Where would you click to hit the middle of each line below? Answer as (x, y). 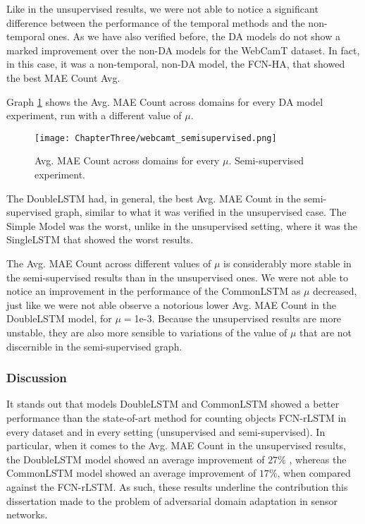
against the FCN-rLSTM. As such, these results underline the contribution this (177, 486)
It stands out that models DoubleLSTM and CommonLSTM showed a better (173, 404)
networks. (27, 514)
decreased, (335, 291)
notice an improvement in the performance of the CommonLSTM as (154, 291)
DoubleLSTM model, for (59, 318)
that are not (326, 332)
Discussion (37, 378)
